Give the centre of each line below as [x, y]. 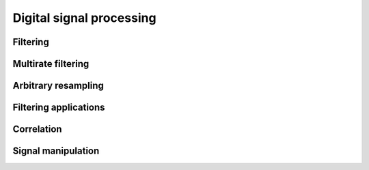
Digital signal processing [84, 18]
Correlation [37, 129]
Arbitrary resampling [58, 86]
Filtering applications [59, 108]
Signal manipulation [56, 151]
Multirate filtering [51, 64]
